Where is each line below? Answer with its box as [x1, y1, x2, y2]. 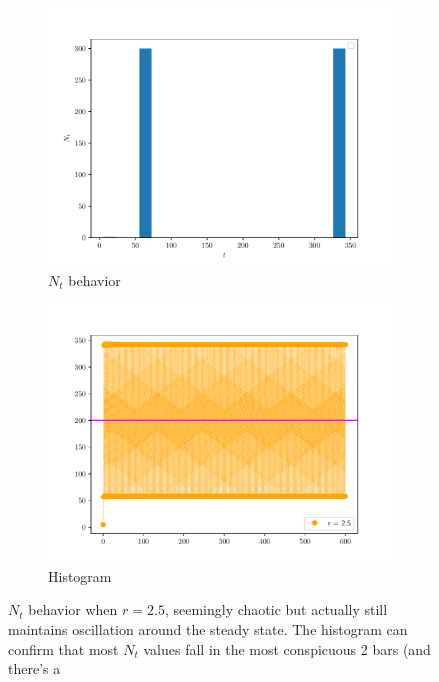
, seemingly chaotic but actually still [164, 599, 388, 620]
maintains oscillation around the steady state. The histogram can [8, 618, 408, 639]
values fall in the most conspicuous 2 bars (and [143, 638, 431, 659]
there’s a [8, 658, 61, 679]
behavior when [28, 599, 118, 620]
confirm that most [8, 638, 119, 659]
